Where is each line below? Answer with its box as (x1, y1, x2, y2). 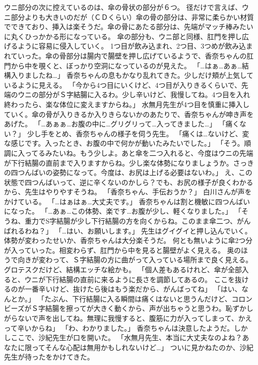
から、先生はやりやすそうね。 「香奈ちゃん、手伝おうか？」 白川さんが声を (4, 186, 252, 197)
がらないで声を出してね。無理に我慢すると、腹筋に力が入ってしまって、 (4, 313, 238, 323)
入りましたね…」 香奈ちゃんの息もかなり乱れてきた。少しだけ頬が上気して (10, 70, 254, 80)
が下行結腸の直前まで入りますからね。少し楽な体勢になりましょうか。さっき (4, 157, 254, 168)
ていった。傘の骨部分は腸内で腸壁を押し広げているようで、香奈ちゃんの (10, 50, 247, 61)
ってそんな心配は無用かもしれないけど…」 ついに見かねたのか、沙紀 (31, 342, 254, 352)
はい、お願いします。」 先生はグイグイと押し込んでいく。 (66, 225, 252, 236)
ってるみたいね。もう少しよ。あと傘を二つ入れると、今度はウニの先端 (24, 147, 254, 158)
